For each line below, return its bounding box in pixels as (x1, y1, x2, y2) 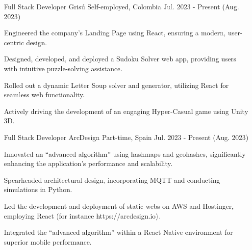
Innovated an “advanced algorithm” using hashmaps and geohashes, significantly (4, 148, 246, 159)
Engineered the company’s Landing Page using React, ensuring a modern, (4, 28, 226, 38)
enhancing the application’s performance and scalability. (4, 158, 173, 168)
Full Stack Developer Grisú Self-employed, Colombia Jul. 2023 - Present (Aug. (4, 1, 239, 11)
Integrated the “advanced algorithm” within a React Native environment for (4, 227, 233, 237)
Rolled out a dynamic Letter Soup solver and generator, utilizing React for (4, 80, 229, 90)
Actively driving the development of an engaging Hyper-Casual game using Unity (4, 106, 249, 116)
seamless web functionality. (4, 89, 85, 100)
